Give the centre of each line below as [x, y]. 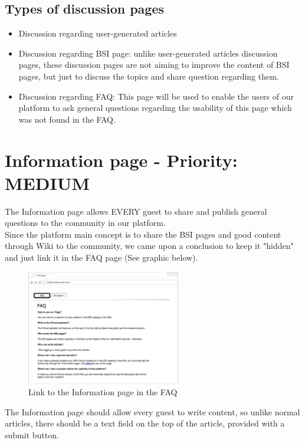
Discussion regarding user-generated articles [98, 33]
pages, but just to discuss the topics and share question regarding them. [149, 76]
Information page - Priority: [121, 160]
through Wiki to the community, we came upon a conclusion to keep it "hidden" [149, 246]
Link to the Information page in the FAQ [103, 392]
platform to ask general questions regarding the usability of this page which [155, 108]
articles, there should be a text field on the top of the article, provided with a [145, 423]
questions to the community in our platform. [85, 223]
